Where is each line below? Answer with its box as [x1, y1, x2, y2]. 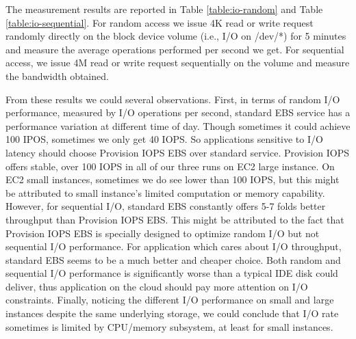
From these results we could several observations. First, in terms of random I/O [5, 92, 340, 106]
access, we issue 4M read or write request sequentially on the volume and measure [5, 55, 350, 70]
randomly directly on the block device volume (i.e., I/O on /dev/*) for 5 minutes [5, 29, 346, 43]
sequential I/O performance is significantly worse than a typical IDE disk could [5, 266, 338, 280]
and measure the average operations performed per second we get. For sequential [5, 42, 344, 56]
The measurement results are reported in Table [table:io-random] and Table [5, 2, 323, 16]
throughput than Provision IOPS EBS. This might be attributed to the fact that [5, 212, 344, 226]
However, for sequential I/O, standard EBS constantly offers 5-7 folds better [5, 199, 326, 213]
